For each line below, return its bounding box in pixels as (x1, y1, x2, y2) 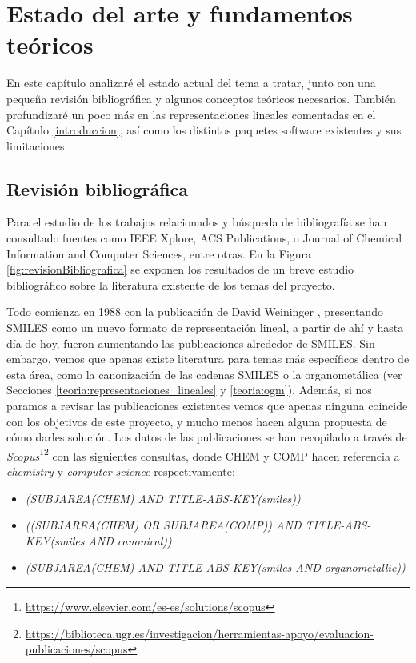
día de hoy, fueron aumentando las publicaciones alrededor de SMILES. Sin (6, 334, 375, 351)
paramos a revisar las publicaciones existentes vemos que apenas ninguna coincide (6, 397, 408, 414)
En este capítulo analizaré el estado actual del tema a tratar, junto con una (6, 74, 376, 91)
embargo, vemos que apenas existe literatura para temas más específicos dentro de (6, 350, 410, 367)
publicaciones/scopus (25, 641, 128, 657)
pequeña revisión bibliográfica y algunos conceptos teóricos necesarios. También (6, 90, 396, 106)
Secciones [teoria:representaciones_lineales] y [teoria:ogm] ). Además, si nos (6, 381, 372, 398)
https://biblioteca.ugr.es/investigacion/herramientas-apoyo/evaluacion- (25, 625, 374, 641)
